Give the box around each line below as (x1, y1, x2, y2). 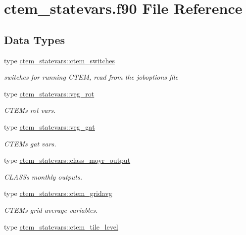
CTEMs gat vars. (4, 138, 56, 148)
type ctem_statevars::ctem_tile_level (4, 221, 118, 232)
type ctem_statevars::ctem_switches (4, 55, 115, 65)
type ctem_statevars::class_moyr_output (4, 155, 131, 165)
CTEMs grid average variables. (4, 204, 98, 215)
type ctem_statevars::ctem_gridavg (4, 188, 112, 198)
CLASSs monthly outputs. (4, 171, 83, 182)
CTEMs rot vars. (4, 105, 56, 115)
